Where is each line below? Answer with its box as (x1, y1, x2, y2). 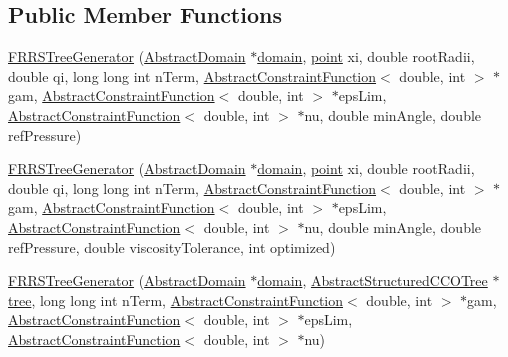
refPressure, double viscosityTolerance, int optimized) (8, 236, 336, 257)
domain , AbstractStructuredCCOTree (257, 270, 488, 291)
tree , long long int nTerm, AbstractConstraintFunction (8, 289, 344, 310)
